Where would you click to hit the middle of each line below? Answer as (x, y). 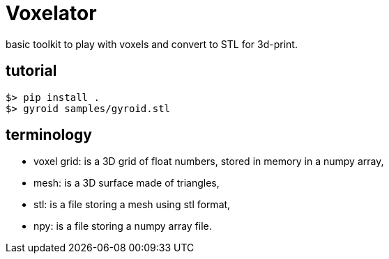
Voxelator (51, 13)
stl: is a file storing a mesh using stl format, (132, 205)
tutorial (31, 71)
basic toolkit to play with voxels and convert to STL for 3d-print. (152, 44)
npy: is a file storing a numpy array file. (123, 226)
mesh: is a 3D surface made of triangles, (127, 183)
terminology (49, 135)
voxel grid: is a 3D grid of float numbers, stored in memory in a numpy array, (209, 162)
